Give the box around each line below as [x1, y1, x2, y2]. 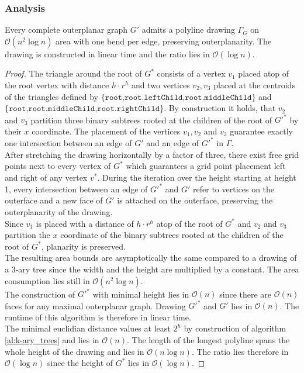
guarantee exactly [230, 125, 293, 137]
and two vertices [132, 79, 190, 91]
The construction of [5, 288, 75, 300]
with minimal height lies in [92, 288, 189, 300]
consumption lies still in [5, 274, 90, 286]
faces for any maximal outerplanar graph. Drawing [5, 299, 186, 312]
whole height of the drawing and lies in [5, 345, 144, 357]
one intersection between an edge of [5, 136, 132, 148]
